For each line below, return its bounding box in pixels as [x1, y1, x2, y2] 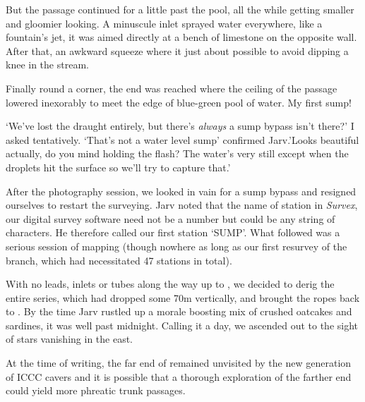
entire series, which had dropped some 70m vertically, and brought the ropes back [6, 290, 360, 305]
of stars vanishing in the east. [6, 331, 133, 346]
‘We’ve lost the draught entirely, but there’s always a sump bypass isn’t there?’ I [6, 118, 354, 133]
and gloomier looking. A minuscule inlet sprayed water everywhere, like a [6, 16, 323, 30]
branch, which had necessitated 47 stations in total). [6, 252, 232, 267]
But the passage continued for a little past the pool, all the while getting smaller [6, 2, 354, 16]
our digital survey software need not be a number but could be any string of [6, 211, 335, 226]
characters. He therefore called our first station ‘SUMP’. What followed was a [6, 225, 340, 240]
